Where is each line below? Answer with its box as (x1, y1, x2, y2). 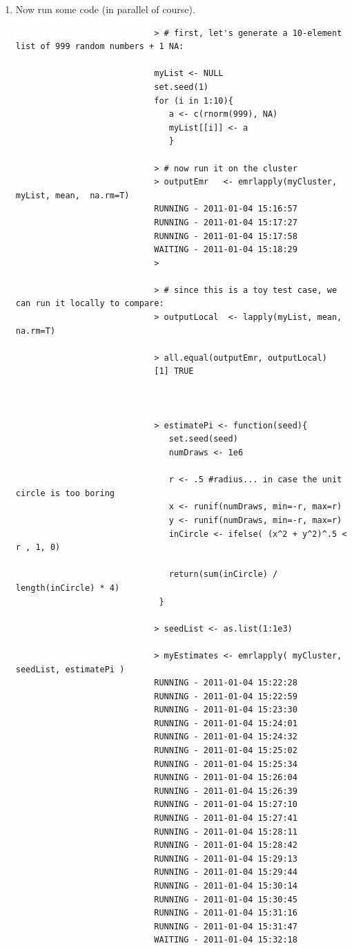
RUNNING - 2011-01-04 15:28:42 (154, 840, 297, 851)
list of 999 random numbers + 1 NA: (15, 41, 184, 52)
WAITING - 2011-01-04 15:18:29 (154, 245, 297, 255)
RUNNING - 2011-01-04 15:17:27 (154, 217, 297, 227)
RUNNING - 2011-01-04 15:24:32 (154, 732, 297, 742)
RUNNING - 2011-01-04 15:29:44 (154, 867, 297, 878)
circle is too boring (15, 488, 115, 498)
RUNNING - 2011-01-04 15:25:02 (154, 746, 297, 756)
